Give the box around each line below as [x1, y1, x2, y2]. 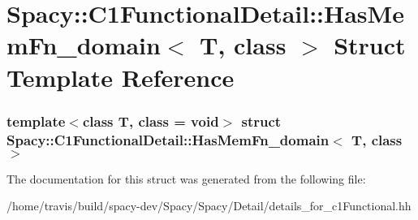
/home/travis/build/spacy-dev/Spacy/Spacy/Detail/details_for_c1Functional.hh [6, 197, 412, 214]
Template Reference [6, 60, 235, 93]
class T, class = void [82, 110, 219, 131]
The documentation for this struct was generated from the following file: [6, 170, 366, 187]
